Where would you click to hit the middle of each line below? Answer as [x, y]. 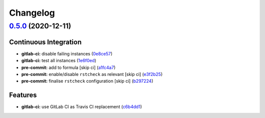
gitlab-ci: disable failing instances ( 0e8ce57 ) [67, 53]
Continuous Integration [45, 42]
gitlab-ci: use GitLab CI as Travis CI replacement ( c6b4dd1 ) [82, 107]
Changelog [32, 13]
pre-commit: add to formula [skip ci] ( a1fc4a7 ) [68, 67]
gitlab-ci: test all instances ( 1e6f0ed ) [59, 61]
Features [23, 95]
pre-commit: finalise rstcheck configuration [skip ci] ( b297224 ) [87, 81]
